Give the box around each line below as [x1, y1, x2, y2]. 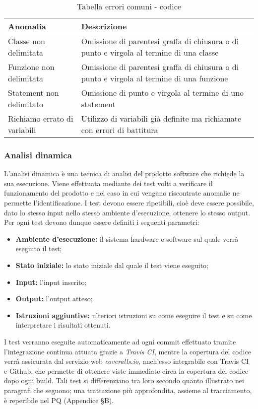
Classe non [8, 35, 45, 47]
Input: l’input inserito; [15, 276, 87, 287]
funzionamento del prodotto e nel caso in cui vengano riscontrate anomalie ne [4, 188, 240, 198]
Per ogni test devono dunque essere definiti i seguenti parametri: [4, 217, 199, 227]
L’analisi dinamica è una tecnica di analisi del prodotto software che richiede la [4, 168, 245, 179]
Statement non [8, 87, 59, 98]
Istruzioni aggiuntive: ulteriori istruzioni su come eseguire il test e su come [15, 310, 252, 320]
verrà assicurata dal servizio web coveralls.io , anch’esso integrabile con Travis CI [4, 356, 249, 366]
